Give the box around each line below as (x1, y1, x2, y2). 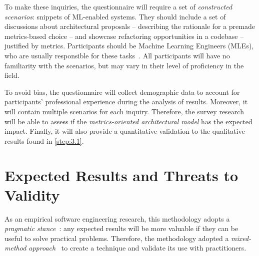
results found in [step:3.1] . (4, 135, 84, 146)
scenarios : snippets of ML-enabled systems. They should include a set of (4, 11, 226, 21)
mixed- (231, 233, 251, 243)
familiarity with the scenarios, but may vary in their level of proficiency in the (4, 60, 244, 70)
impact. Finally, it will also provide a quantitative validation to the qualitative (4, 126, 245, 136)
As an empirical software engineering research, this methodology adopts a (4, 213, 230, 224)
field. (4, 70, 19, 80)
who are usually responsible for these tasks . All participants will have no (4, 50, 230, 60)
